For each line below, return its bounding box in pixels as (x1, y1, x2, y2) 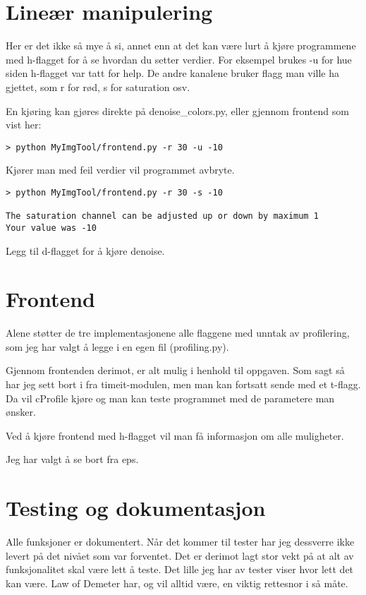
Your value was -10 (6, 222, 97, 233)
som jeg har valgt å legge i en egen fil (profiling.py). (6, 339, 229, 354)
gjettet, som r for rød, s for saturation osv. (6, 79, 190, 94)
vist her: (6, 117, 42, 132)
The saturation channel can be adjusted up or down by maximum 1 (6, 211, 319, 222)
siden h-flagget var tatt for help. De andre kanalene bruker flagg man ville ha (6, 66, 339, 80)
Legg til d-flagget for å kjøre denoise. (6, 243, 165, 258)
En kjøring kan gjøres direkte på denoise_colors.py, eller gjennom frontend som (6, 103, 349, 118)
